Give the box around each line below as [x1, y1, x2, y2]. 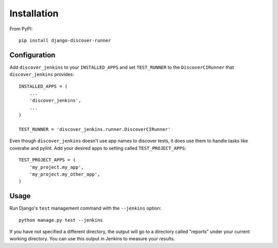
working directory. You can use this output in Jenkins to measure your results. [9, 236, 175, 242]
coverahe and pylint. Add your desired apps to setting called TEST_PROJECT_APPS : [9, 145, 186, 151]
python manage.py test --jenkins [19, 217, 103, 223]
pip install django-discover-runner [19, 37, 111, 43]
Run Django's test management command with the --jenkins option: [9, 205, 162, 212]
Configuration [9, 50, 56, 59]
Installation [9, 8, 59, 19]
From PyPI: [9, 26, 33, 32]
